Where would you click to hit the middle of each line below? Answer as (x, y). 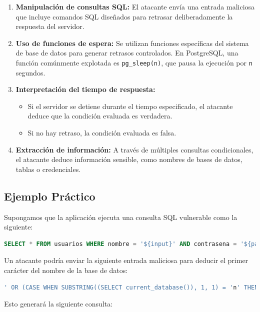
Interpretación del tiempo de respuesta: (85, 89)
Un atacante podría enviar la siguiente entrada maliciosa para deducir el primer (126, 260)
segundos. (30, 72)
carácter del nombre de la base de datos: (66, 270)
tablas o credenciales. (48, 169)
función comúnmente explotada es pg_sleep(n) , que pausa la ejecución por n (134, 62)
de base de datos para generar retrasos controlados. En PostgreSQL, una (127, 53)
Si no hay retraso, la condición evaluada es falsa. (102, 132)
